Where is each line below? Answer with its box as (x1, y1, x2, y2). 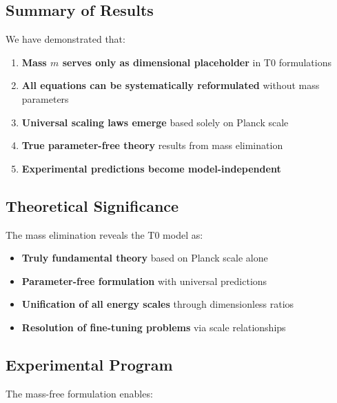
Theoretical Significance (6, 195, 179, 216)
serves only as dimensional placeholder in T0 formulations (62, 55, 331, 69)
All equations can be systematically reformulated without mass (21, 78, 320, 92)
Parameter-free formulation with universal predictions (21, 273, 267, 288)
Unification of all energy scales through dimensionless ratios (21, 297, 294, 311)
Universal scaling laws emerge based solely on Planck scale (21, 115, 289, 129)
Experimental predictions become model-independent (21, 161, 281, 175)
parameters (21, 91, 69, 106)
